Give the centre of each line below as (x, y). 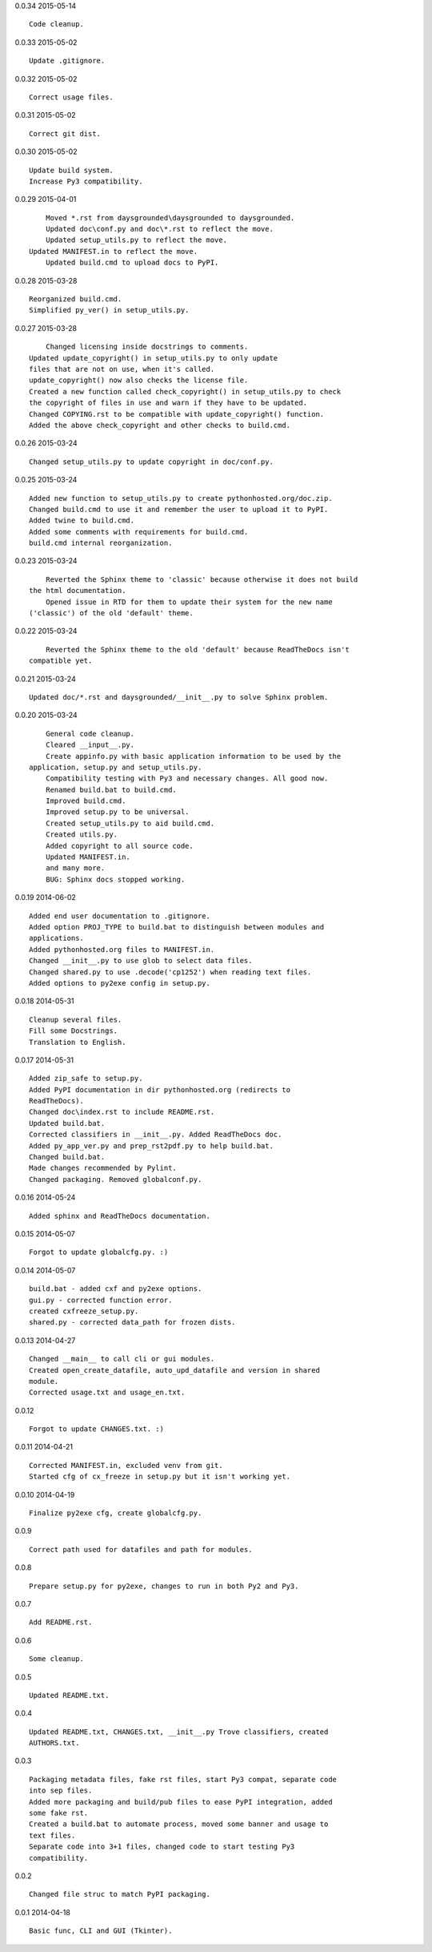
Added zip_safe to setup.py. (86, 1079)
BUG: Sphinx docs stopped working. (115, 879)
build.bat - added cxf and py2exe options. (116, 1289)
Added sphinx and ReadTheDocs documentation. (120, 1216)
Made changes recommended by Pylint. (103, 1168)
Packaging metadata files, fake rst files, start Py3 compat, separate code (183, 1779)
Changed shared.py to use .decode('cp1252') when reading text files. (170, 972)
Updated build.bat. (67, 1123)
